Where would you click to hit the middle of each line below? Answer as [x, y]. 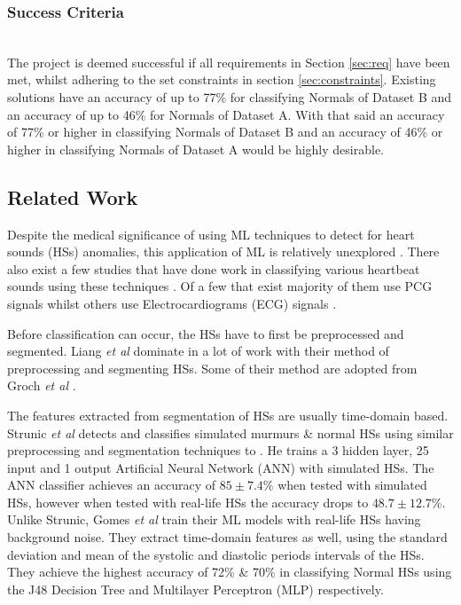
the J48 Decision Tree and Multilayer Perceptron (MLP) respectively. [195, 589]
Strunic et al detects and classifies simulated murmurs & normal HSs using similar [230, 432]
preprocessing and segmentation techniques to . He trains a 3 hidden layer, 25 [218, 450]
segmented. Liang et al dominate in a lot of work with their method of [198, 351]
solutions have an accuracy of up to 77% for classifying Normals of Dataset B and [230, 97]
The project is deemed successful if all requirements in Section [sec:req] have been [229, 62]
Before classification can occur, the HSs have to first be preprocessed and [206, 333]
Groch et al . [42, 385]
